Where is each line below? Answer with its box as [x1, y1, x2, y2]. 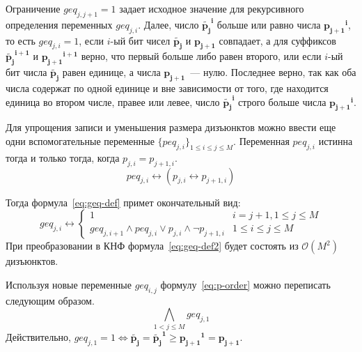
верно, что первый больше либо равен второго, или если [81, 49, 322, 63]
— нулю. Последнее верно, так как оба [190, 65, 356, 79]
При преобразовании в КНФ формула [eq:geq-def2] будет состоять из [6, 238, 299, 253]
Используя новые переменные [6, 277, 132, 291]
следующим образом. [6, 293, 95, 307]
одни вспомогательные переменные [6, 133, 155, 148]
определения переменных [6, 17, 113, 31]
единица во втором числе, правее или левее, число [6, 94, 220, 109]
